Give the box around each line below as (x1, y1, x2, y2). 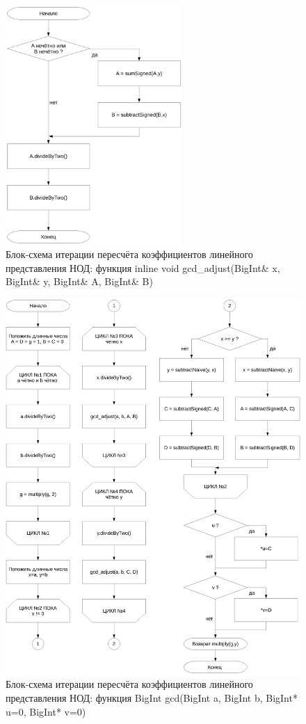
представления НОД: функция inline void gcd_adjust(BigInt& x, (6, 260, 280, 275)
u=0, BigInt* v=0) (6, 704, 86, 718)
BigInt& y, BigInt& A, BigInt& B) (6, 274, 153, 289)
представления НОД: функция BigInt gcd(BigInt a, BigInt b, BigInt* (6, 690, 298, 705)
